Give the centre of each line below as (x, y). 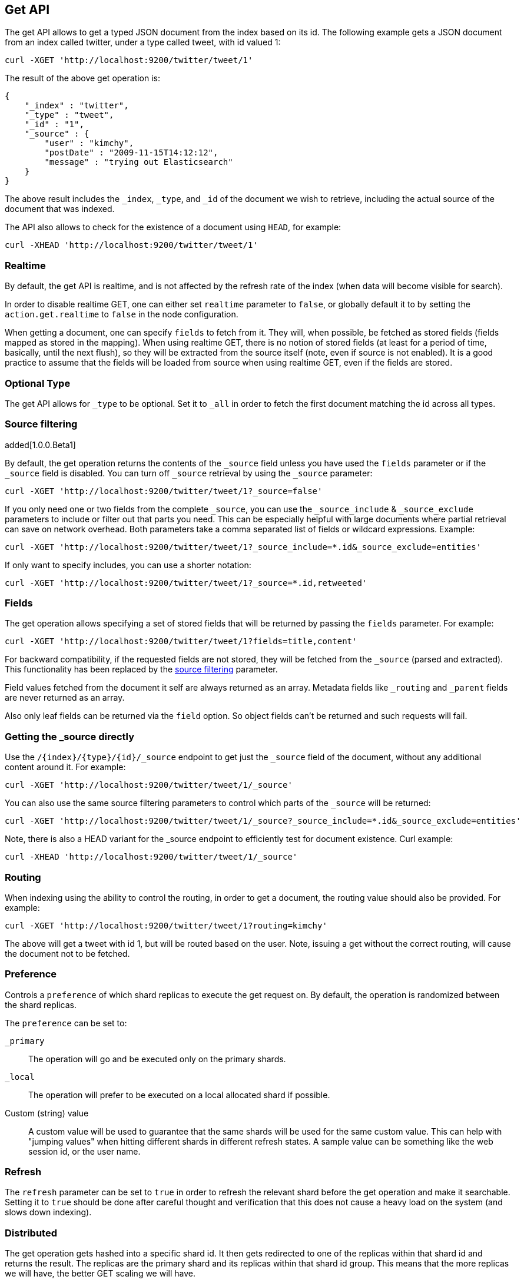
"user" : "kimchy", (89, 143)
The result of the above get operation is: (83, 78)
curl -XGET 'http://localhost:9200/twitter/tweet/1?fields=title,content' (181, 641)
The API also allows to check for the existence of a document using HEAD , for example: (173, 227)
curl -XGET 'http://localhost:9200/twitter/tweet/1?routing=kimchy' (166, 925)
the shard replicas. (41, 1004)
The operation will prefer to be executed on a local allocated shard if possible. (179, 1095)
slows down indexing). (48, 1212)
